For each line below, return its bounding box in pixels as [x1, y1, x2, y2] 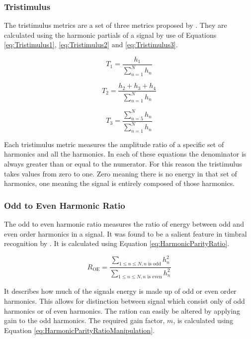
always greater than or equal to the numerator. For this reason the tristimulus [4, 159, 242, 169]
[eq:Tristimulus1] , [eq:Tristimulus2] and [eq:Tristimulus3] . [4, 39, 178, 50]
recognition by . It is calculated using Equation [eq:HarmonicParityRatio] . [4, 238, 230, 249]
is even [147, 274, 162, 280]
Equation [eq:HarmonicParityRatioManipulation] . [4, 325, 155, 335]
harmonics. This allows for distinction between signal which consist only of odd [4, 295, 245, 306]
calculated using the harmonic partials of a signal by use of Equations [4, 29, 217, 40]
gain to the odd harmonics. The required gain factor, [4, 315, 165, 326]
